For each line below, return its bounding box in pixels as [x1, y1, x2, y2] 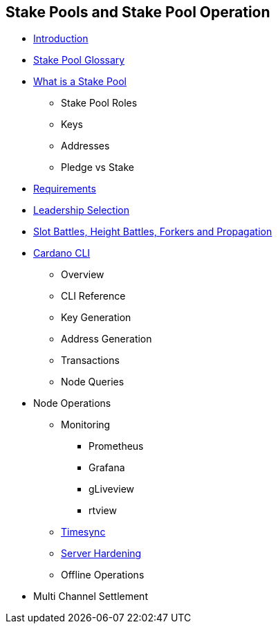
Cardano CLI [33, 247, 91, 259]
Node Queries [61, 376, 124, 388]
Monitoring [61, 419, 111, 431]
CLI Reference [61, 290, 126, 302]
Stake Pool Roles [61, 97, 138, 109]
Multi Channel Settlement [33, 590, 148, 603]
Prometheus [89, 440, 144, 453]
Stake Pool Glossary [33, 54, 125, 66]
